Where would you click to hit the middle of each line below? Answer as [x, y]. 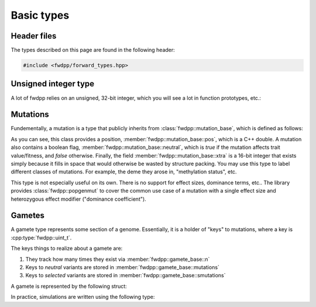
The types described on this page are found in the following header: [93, 50]
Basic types [40, 15]
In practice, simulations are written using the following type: [83, 297]
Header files [34, 36]
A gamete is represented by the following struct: [69, 286]
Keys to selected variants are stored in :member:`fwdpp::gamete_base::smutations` [126, 275]
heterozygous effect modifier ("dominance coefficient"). [78, 199]
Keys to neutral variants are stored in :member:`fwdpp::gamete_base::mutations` [122, 267]
